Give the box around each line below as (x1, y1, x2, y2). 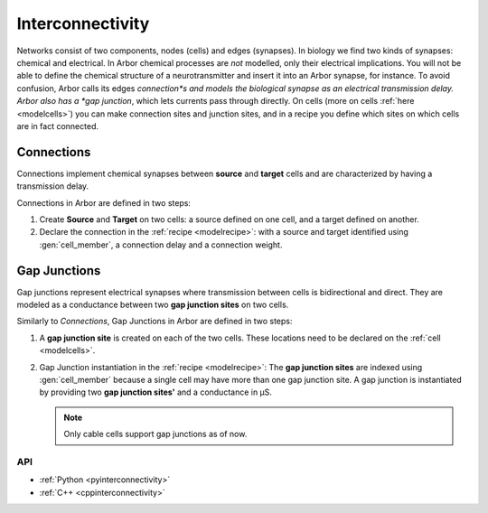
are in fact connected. (16, 120, 99, 131)
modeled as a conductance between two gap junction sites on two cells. (16, 299, 289, 311)
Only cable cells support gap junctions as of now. (63, 429, 248, 440)
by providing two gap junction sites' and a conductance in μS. (39, 387, 273, 397)
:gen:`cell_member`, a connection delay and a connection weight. (39, 239, 283, 250)
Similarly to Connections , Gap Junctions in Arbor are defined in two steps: (16, 316, 293, 327)
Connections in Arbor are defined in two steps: (16, 197, 192, 208)
